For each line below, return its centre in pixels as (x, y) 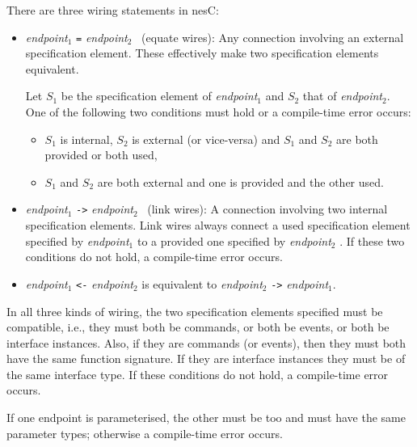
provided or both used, (101, 155)
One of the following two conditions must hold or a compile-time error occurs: (218, 112)
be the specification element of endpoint (159, 96)
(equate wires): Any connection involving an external (273, 37)
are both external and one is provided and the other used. (240, 181)
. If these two (372, 240)
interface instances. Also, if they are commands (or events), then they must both (206, 342)
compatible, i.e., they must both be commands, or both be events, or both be (198, 327)
